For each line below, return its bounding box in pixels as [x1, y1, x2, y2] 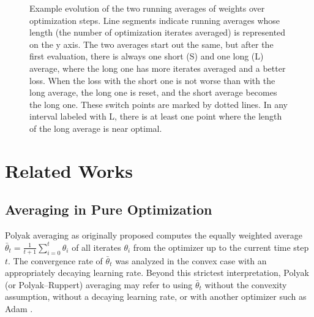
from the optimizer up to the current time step [133, 240, 309, 253]
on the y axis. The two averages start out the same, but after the [29, 37, 274, 50]
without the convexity [204, 278, 287, 291]
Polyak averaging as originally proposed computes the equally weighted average [5, 229, 302, 242]
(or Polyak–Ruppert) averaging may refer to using [5, 278, 193, 291]
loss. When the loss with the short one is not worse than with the [29, 74, 275, 86]
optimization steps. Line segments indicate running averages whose [29, 13, 280, 26]
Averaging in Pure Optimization [5, 200, 212, 219]
